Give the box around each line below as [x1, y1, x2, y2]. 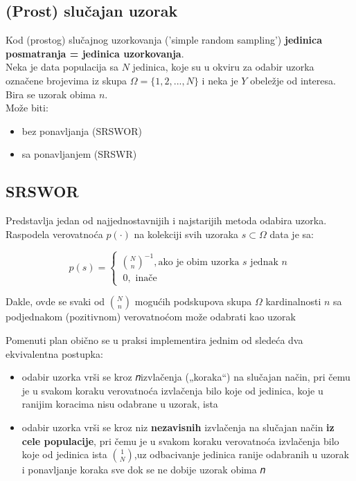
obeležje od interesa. [250, 73, 336, 87]
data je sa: [269, 226, 314, 241]
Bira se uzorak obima [6, 87, 96, 101]
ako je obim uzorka [158, 257, 240, 268]
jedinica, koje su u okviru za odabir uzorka [132, 60, 314, 74]
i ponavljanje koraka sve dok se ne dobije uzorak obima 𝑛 [21, 462, 265, 477]
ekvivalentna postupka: [6, 346, 103, 361]
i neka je [202, 73, 238, 87]
